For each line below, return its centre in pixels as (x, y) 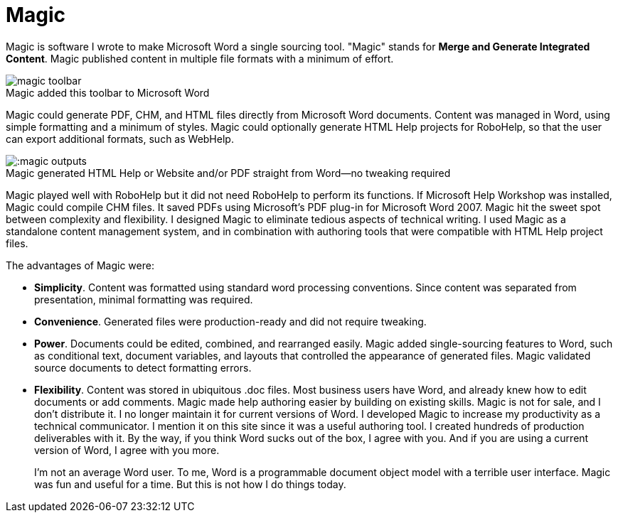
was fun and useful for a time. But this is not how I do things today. (190, 484)
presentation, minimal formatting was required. (144, 299)
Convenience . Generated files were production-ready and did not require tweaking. (230, 321)
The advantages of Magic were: (80, 265)
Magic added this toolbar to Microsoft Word (108, 92)
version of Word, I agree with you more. (127, 450)
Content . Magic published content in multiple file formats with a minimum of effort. (200, 58)
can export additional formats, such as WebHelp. (120, 139)
